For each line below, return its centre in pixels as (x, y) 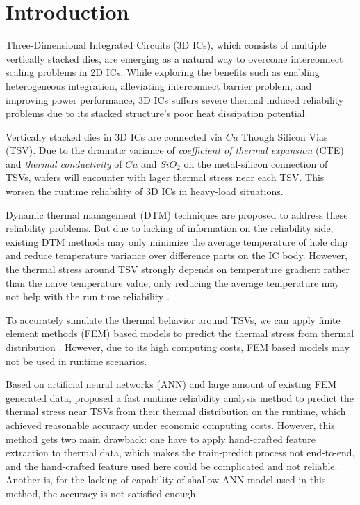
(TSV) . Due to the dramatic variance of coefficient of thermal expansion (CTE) (175, 150)
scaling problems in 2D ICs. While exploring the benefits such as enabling (163, 72)
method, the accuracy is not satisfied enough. (102, 493)
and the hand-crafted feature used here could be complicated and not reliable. (172, 466)
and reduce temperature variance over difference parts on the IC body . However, (177, 255)
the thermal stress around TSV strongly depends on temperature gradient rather (178, 269)
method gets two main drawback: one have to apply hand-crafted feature (161, 438)
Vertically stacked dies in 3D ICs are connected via (114, 136)
